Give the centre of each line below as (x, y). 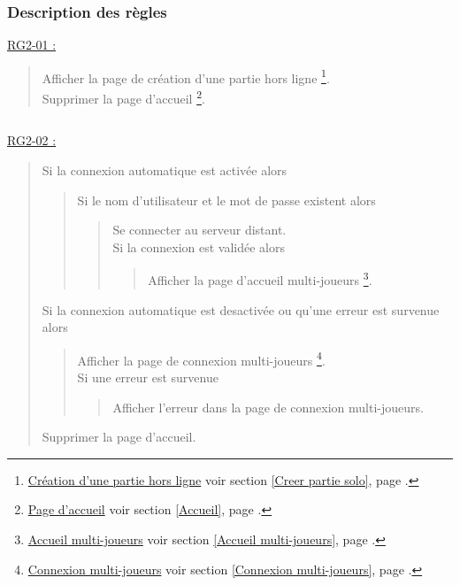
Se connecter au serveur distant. (199, 230)
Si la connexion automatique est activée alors (165, 169)
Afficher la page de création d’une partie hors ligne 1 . (186, 76)
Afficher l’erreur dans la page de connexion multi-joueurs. (268, 407)
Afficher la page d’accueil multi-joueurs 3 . (260, 278)
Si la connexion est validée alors (199, 246)
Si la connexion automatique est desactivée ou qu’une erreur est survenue (241, 309)
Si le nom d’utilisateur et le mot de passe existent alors (226, 200)
